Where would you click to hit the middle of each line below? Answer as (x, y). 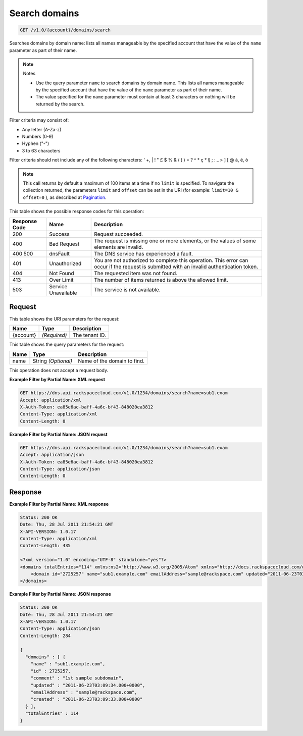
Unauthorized (65, 264)
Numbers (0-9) (38, 137)
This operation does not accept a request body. (59, 370)
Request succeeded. (119, 234)
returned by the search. (60, 104)
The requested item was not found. (136, 273)
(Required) (54, 335)
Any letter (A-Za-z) (42, 129)
